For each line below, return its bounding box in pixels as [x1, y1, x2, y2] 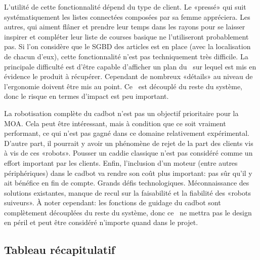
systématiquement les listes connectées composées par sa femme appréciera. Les [4, 11, 250, 22]
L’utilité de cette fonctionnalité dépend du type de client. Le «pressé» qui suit [4, 2, 246, 12]
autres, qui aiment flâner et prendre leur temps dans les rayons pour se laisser [4, 21, 245, 32]
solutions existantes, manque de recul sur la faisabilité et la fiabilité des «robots [4, 187, 251, 198]
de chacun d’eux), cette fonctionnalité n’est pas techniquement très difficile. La [4, 51, 248, 61]
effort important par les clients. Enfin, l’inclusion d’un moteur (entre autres [4, 157, 238, 168]
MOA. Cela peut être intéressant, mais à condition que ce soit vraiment [4, 118, 226, 128]
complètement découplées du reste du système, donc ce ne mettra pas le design [4, 207, 252, 217]
